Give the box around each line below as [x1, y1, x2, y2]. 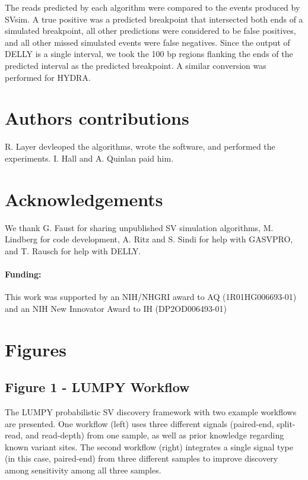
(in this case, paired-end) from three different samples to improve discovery [5, 452, 278, 465]
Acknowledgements [5, 187, 163, 211]
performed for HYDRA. [5, 71, 91, 83]
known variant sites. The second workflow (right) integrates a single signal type [5, 440, 293, 453]
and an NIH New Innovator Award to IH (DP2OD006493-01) [5, 302, 227, 314]
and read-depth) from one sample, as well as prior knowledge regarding [26, 429, 284, 441]
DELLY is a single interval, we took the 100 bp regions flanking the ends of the [5, 48, 293, 60]
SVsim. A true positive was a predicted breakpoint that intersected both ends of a [5, 12, 303, 25]
